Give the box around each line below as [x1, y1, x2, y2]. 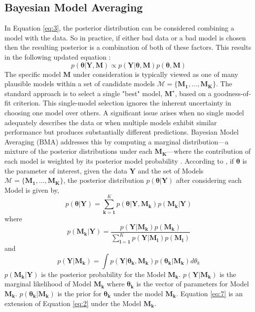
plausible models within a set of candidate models [4, 78, 155, 89]
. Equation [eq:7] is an [176, 288, 243, 298]
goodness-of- [214, 88, 251, 98]
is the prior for [57, 288, 102, 298]
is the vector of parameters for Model [136, 278, 249, 289]
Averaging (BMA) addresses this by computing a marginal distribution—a [4, 136, 229, 146]
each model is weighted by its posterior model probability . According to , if [4, 155, 234, 166]
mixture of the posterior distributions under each [4, 146, 152, 156]
